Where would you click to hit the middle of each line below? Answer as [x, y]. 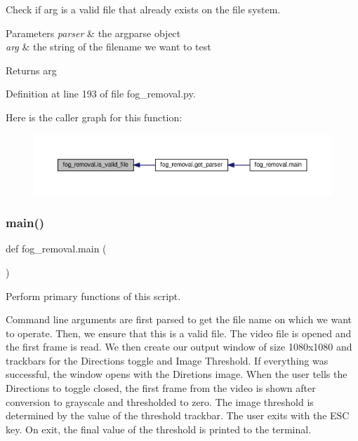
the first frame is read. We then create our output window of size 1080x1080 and [179, 347]
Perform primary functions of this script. [93, 296]
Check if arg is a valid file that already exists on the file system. [143, 9]
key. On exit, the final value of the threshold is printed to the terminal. [159, 429]
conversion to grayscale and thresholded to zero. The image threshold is [160, 401]
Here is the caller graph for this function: [94, 117]
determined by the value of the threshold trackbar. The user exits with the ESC [178, 415]
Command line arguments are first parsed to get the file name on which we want [179, 319]
